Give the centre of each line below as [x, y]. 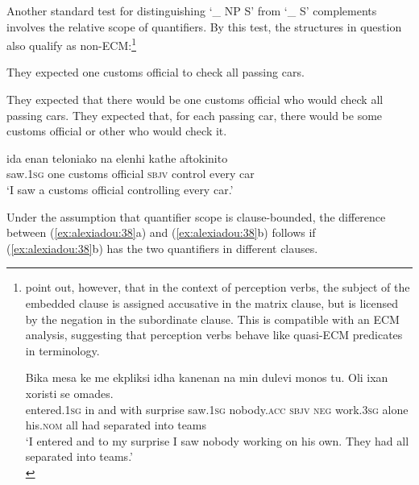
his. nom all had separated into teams [116, 425]
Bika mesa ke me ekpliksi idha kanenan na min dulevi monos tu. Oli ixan [207, 377]
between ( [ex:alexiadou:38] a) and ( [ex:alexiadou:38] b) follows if [161, 232]
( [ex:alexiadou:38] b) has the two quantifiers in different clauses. [162, 248]
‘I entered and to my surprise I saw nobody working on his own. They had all [217, 440]
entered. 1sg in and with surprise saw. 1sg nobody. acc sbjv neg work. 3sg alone [217, 409]
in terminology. [62, 350]
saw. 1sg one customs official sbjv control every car [131, 174]
